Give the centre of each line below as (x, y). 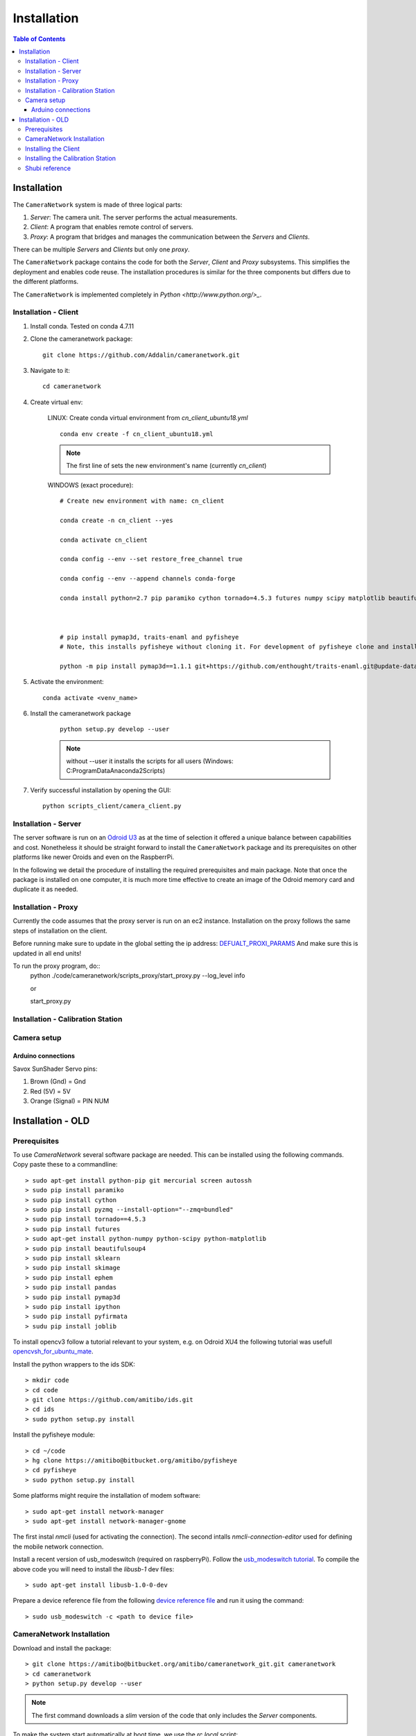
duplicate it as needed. (45, 890)
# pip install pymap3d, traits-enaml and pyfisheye (149, 637)
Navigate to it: (50, 370)
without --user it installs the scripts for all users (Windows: (150, 761)
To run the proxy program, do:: (57, 966)
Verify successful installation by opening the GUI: (101, 790)
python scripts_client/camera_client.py (112, 806)
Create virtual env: (57, 402)
